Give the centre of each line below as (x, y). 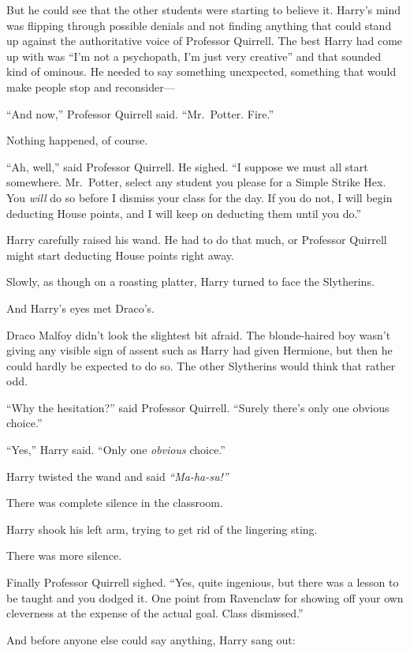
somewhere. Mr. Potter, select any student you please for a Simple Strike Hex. (196, 182)
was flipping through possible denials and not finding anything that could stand (199, 25)
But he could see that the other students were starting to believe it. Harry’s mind (204, 9)
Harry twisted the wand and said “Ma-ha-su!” (117, 476)
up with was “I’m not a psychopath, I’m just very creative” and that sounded (194, 56)
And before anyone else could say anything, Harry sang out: (151, 639)
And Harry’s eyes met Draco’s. (80, 308)
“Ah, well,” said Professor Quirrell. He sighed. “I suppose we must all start (187, 166)
